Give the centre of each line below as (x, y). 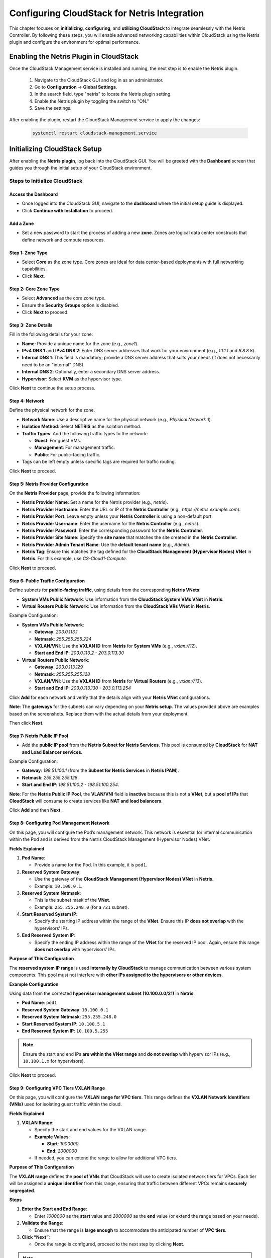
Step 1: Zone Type (28, 253)
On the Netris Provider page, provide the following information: (75, 493)
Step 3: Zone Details (31, 325)
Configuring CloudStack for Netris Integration (107, 13)
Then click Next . (26, 723)
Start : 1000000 (63, 1144)
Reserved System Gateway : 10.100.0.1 (65, 1009)
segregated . (22, 1191)
